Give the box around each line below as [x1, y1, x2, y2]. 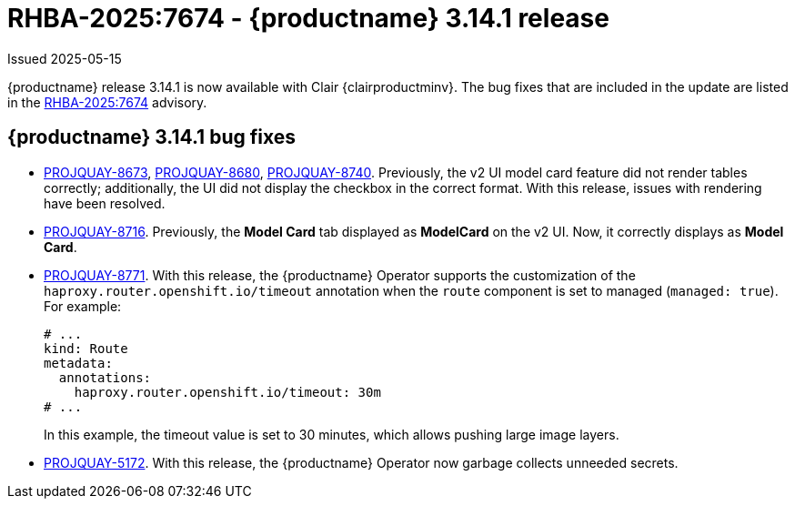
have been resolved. [44, 195, 166, 211]
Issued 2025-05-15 [7, 50, 122, 66]
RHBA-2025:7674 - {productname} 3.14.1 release [7, 3, 609, 34]
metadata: [44, 355, 113, 370]
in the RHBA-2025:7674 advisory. [7, 94, 207, 110]
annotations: [58, 369, 152, 385]
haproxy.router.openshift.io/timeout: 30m [74, 384, 381, 400]
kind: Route [44, 340, 128, 356]
